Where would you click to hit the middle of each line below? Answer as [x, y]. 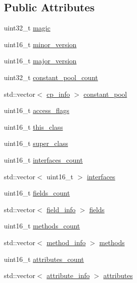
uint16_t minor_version [40, 44]
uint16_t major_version [40, 61]
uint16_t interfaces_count [44, 159]
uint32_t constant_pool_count [51, 77]
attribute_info [68, 275]
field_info [61, 209]
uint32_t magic [27, 28]
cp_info [58, 94]
